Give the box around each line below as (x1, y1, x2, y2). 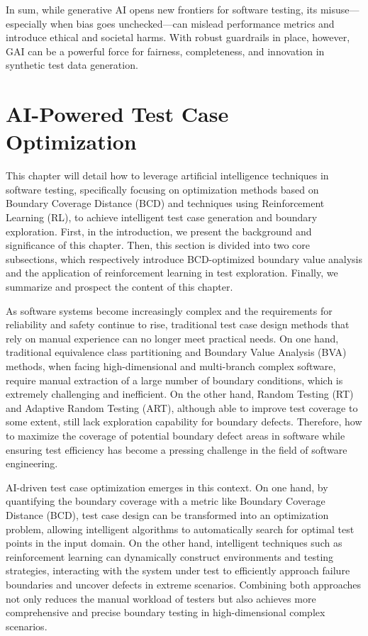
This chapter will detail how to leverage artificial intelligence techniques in (6, 168, 329, 183)
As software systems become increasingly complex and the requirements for (6, 303, 333, 318)
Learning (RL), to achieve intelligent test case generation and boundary (6, 210, 318, 225)
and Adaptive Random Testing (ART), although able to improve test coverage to (6, 400, 358, 415)
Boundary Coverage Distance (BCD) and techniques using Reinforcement (6, 196, 325, 211)
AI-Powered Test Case (6, 99, 229, 128)
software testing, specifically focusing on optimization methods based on (6, 182, 319, 196)
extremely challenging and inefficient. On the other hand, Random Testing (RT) (6, 386, 354, 401)
